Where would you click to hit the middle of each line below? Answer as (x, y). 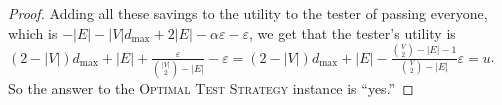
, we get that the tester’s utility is (352, 32)
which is (33, 32)
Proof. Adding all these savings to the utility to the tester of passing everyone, (248, 13)
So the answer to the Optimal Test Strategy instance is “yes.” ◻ (211, 87)
